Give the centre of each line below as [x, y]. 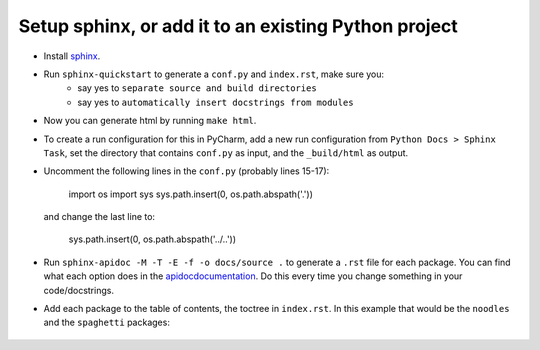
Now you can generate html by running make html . [150, 121]
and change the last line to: [99, 217]
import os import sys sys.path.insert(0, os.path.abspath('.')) [191, 194]
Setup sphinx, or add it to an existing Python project [238, 26]
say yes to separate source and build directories [197, 88]
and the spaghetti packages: [106, 322]
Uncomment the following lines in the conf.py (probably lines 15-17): [186, 171]
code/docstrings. [79, 290]
